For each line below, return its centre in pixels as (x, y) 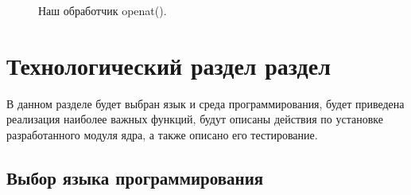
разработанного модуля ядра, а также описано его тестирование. (162, 134)
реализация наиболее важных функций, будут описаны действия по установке (195, 119)
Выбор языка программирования (135, 177)
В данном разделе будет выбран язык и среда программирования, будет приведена (205, 103)
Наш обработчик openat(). (103, 10)
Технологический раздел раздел (169, 65)
